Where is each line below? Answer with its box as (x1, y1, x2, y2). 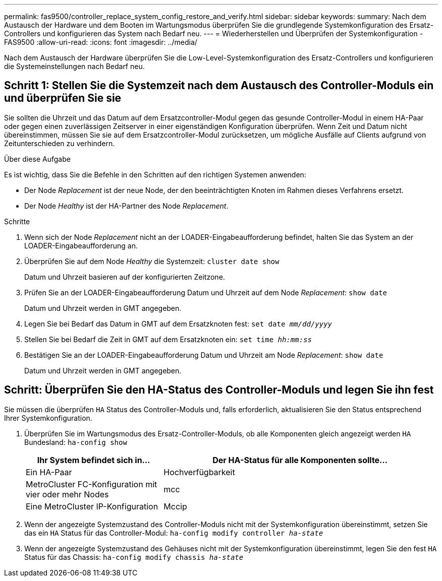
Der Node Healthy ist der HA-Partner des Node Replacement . (24, 201, 229, 210)
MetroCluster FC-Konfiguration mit (26, 479, 157, 489)
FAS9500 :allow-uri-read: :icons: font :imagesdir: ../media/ (4, 38, 197, 46)
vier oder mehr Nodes (26, 489, 109, 499)
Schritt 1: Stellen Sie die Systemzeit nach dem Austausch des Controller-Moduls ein (4, 79, 434, 92)
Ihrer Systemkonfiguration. (4, 413, 92, 422)
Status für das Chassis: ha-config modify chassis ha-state (24, 552, 244, 561)
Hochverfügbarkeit (163, 467, 235, 477)
